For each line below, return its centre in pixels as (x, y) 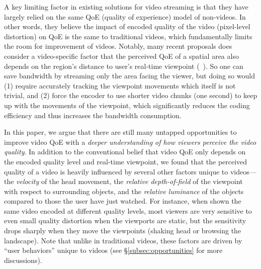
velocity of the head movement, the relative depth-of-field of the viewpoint (129, 181)
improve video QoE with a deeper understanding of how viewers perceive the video (130, 142)
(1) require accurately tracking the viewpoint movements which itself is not (120, 85)
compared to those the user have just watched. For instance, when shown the (123, 201)
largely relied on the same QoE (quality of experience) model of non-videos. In (125, 16)
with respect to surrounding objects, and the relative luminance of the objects (124, 191)
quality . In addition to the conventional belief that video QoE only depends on (125, 152)
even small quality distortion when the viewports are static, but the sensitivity (125, 220)
